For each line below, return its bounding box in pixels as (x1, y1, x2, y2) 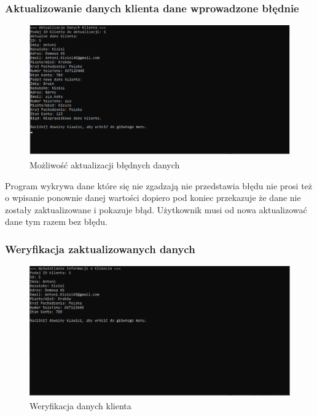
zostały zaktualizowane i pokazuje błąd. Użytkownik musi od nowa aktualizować (5, 203, 307, 216)
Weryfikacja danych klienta (29, 399, 131, 412)
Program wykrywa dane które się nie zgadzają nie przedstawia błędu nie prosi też (5, 179, 313, 192)
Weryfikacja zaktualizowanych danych (5, 241, 195, 256)
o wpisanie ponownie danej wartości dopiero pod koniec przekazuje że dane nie (5, 191, 301, 204)
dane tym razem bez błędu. (5, 215, 108, 228)
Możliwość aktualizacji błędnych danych (29, 158, 180, 171)
